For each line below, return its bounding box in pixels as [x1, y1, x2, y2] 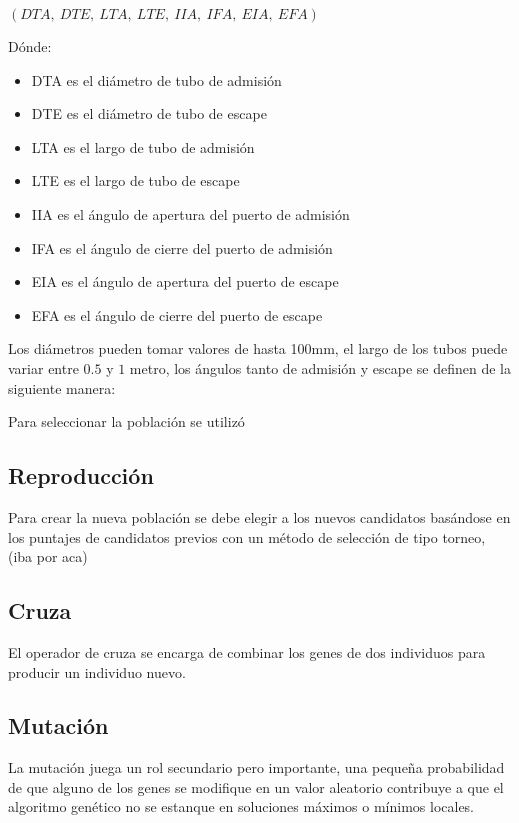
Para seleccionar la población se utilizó [8, 411, 245, 432]
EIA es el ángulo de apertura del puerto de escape [31, 271, 339, 292]
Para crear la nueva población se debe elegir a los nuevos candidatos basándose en [8, 506, 511, 527]
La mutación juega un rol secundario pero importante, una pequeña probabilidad [8, 757, 505, 778]
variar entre [8, 357, 79, 378]
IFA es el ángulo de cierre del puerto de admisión [31, 237, 333, 258]
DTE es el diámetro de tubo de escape [31, 103, 267, 124]
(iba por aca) [8, 546, 88, 567]
